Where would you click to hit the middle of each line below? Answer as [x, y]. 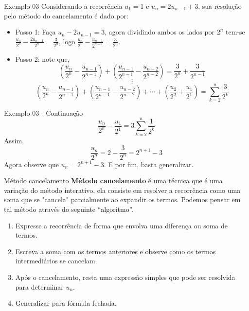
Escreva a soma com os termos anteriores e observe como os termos [116, 251]
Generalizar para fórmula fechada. [66, 303]
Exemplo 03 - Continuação [44, 112]
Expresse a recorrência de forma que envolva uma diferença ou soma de [121, 225]
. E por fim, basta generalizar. [149, 164]
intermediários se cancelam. [56, 261]
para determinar [39, 286]
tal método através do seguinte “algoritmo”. [69, 209]
